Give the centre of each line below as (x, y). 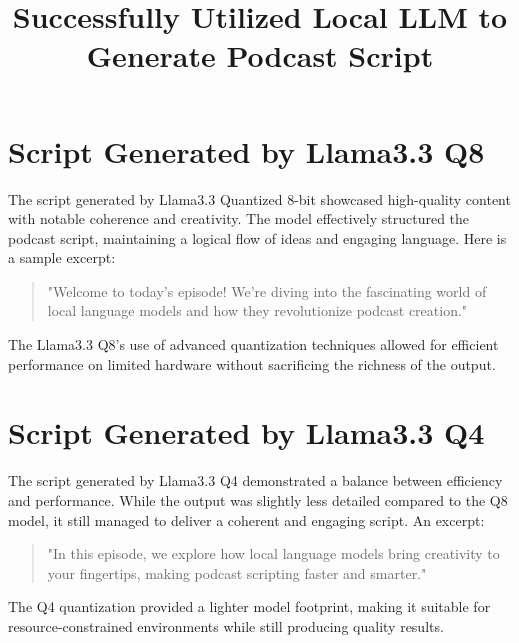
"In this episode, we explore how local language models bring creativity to (273, 553)
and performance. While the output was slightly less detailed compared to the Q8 (258, 499)
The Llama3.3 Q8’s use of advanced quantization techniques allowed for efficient (253, 344)
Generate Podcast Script (260, 55)
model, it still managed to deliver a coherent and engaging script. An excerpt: (246, 519)
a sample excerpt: (62, 257)
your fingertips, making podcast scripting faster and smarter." (237, 572)
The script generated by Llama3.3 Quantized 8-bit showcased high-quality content (259, 198)
